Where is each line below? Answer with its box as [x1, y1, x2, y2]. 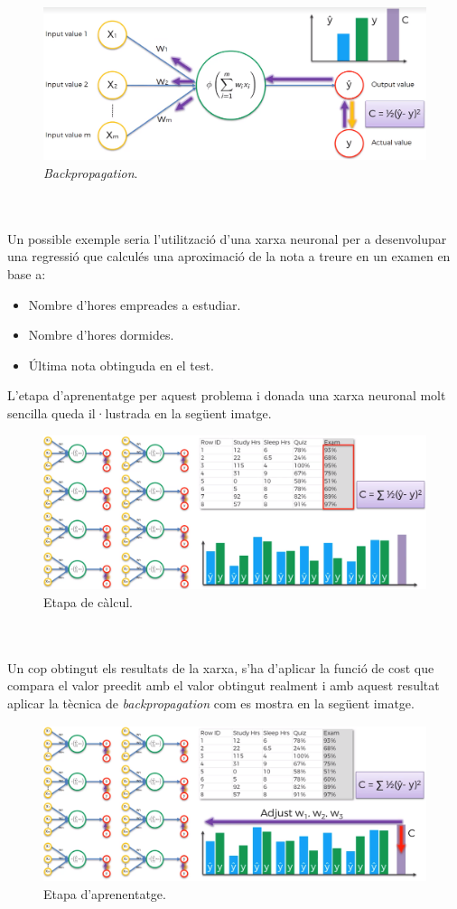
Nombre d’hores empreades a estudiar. [28, 295, 241, 314]
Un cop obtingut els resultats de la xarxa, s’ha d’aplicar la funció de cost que [7, 658, 434, 677]
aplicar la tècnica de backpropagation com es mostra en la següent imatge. [7, 694, 415, 713]
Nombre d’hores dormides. [28, 325, 174, 344]
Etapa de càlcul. [43, 593, 133, 612]
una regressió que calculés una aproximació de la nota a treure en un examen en [7, 247, 451, 266]
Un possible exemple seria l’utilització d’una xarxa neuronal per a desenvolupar [7, 229, 447, 248]
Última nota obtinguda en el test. [28, 355, 214, 374]
